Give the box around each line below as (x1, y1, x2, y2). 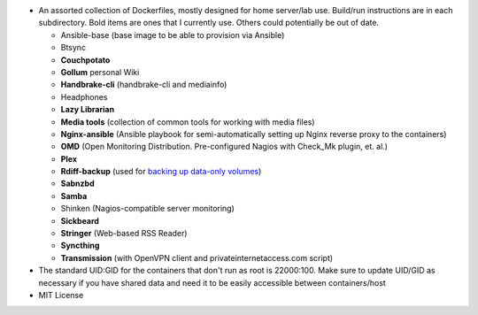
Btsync (60, 42, 87, 53)
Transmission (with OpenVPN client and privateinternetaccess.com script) (60, 252, 334, 263)
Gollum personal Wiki (60, 66, 140, 77)
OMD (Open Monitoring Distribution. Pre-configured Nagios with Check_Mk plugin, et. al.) (60, 142, 389, 152)
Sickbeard (60, 215, 99, 226)
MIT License (38, 289, 84, 300)
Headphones (60, 91, 108, 102)
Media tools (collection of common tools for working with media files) (60, 116, 315, 127)
